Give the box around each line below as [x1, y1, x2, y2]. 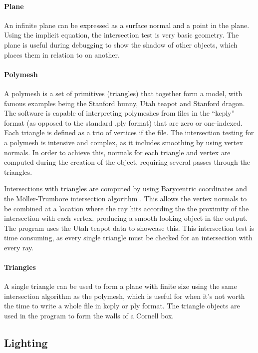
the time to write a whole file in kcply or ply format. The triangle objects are [4, 300, 240, 311]
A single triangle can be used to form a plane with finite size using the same [4, 281, 237, 291]
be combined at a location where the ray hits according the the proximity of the [4, 203, 249, 213]
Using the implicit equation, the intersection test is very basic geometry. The [4, 30, 239, 40]
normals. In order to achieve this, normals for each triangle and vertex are [4, 147, 231, 157]
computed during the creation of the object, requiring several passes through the [4, 157, 250, 167]
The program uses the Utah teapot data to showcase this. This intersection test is [4, 222, 255, 233]
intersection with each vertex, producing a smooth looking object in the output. [4, 213, 248, 223]
